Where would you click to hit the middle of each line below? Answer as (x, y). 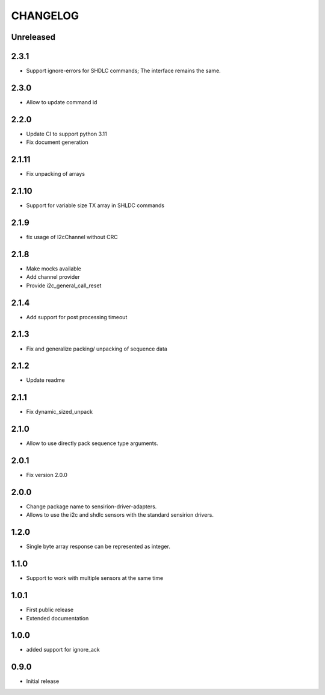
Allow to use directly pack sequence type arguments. (92, 443)
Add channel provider (53, 277)
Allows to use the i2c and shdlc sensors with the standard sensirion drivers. (120, 515)
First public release (50, 610)
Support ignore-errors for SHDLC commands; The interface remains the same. (123, 71)
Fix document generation (57, 142)
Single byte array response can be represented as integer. (98, 547)
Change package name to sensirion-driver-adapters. (91, 506)
